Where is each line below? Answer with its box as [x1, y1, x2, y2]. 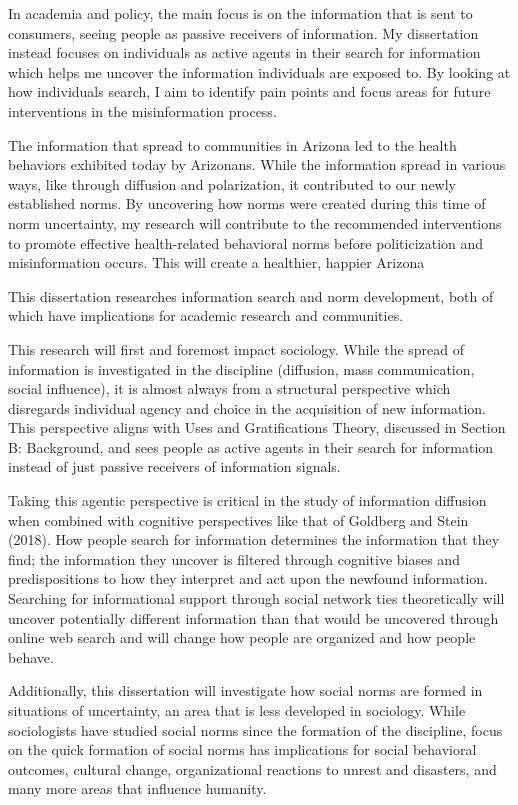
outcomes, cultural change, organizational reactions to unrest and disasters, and [8, 758, 497, 779]
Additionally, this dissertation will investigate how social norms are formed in [8, 680, 483, 701]
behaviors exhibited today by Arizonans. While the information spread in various [8, 154, 506, 175]
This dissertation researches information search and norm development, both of [8, 285, 494, 306]
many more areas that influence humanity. [8, 778, 267, 799]
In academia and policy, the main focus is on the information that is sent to [8, 3, 473, 23]
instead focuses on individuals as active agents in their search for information [8, 42, 481, 63]
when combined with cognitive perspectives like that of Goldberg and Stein [8, 509, 469, 530]
